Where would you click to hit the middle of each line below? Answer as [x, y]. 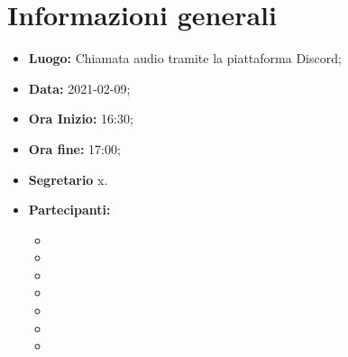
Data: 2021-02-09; [79, 88]
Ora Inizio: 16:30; [81, 119]
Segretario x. [68, 179]
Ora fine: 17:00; [74, 148]
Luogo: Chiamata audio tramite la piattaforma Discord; [185, 58]
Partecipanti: [69, 210]
